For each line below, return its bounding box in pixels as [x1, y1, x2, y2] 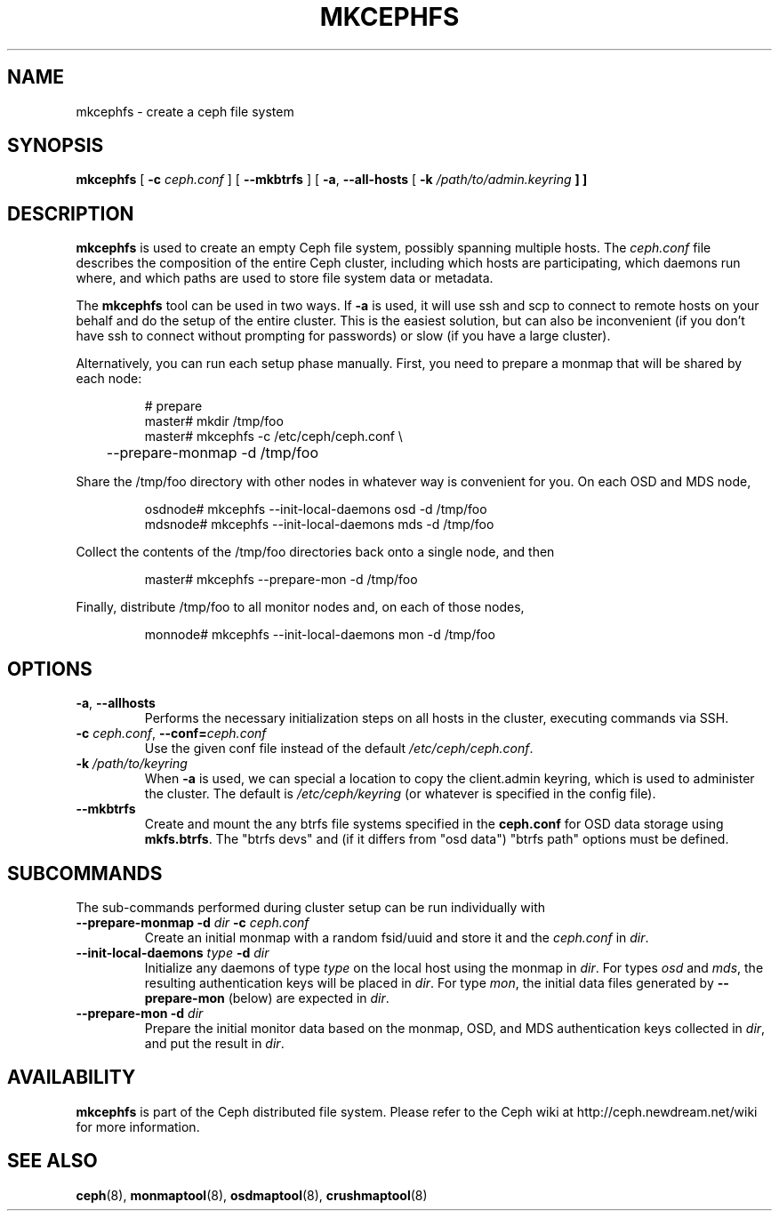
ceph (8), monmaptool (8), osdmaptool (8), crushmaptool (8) [76, 1187, 428, 1203]
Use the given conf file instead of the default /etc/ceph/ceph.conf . [144, 741, 534, 757]
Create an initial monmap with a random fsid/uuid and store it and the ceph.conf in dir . [144, 929, 649, 945]
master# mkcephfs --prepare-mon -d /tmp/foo [144, 572, 418, 588]
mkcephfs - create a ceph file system [76, 103, 294, 119]
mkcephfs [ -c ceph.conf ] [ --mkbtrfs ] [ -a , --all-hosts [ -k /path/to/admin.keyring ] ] [76, 172, 588, 188]
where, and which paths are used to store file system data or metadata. [76, 270, 494, 286]
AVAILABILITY [7, 1066, 136, 1089]
